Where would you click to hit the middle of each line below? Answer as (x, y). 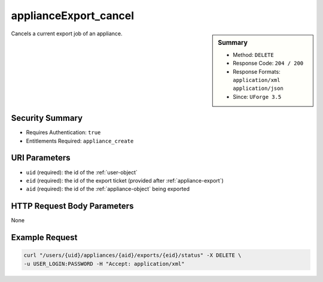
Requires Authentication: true (63, 132)
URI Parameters (41, 158)
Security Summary (47, 118)
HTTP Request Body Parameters (72, 206)
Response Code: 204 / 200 (268, 63)
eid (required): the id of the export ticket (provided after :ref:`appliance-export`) (125, 180)
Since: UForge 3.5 (257, 96)
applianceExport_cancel (73, 16)
